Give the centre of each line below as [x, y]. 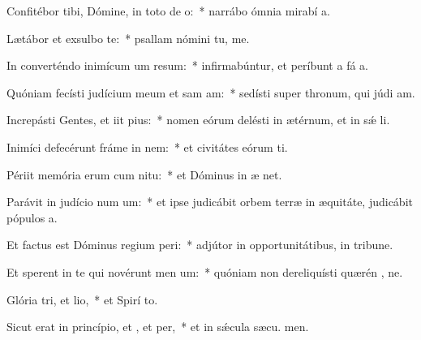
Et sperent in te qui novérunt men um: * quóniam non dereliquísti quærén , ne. [205, 271]
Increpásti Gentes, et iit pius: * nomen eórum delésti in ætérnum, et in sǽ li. [198, 120]
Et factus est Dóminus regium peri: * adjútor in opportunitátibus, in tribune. [200, 245]
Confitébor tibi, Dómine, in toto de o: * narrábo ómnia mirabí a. [169, 11]
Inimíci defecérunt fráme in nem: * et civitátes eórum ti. [147, 146]
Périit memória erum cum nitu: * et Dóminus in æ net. [144, 174]
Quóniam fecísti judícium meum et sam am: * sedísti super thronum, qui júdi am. [211, 92]
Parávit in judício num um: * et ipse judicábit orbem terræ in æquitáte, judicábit [210, 202]
